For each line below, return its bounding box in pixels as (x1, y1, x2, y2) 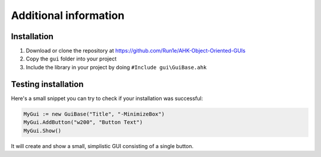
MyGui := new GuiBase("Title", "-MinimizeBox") (23, 110, 165, 117)
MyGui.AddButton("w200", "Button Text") (23, 119, 143, 126)
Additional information (11, 9, 125, 22)
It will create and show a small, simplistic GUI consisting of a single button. (11, 142, 194, 149)
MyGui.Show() (23, 127, 62, 134)
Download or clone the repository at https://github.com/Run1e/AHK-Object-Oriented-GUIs (26, 47, 246, 55)
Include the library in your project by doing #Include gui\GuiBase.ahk (26, 63, 207, 71)
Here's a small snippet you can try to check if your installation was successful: (11, 95, 203, 102)
